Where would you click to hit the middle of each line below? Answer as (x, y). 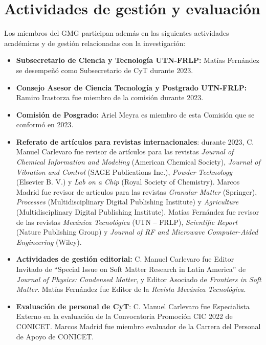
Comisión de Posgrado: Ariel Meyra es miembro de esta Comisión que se (135, 114)
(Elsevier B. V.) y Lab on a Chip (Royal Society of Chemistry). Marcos (128, 182)
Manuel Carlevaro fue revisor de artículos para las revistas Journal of (125, 152)
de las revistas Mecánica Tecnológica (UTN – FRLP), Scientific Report (127, 222)
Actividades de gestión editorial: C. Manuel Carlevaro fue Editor (125, 259)
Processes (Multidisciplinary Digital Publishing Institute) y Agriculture (127, 202)
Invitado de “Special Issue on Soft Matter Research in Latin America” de (131, 269)
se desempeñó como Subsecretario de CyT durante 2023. (105, 70)
